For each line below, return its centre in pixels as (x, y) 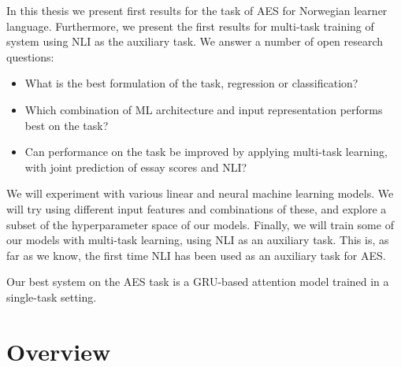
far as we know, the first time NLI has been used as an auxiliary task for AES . (196, 255)
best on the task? (67, 125)
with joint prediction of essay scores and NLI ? (136, 167)
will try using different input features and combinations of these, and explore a (197, 208)
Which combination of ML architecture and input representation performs (204, 109)
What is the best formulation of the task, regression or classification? (191, 83)
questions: (30, 56)
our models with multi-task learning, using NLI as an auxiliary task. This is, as (198, 240)
